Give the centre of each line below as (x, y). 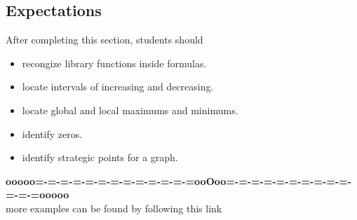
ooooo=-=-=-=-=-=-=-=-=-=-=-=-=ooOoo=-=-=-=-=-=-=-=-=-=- (179, 180)
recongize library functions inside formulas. (114, 63)
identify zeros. (52, 133)
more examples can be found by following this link (114, 208)
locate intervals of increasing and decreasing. (118, 87)
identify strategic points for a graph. (100, 157)
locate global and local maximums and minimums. (130, 110)
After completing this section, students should (105, 40)
